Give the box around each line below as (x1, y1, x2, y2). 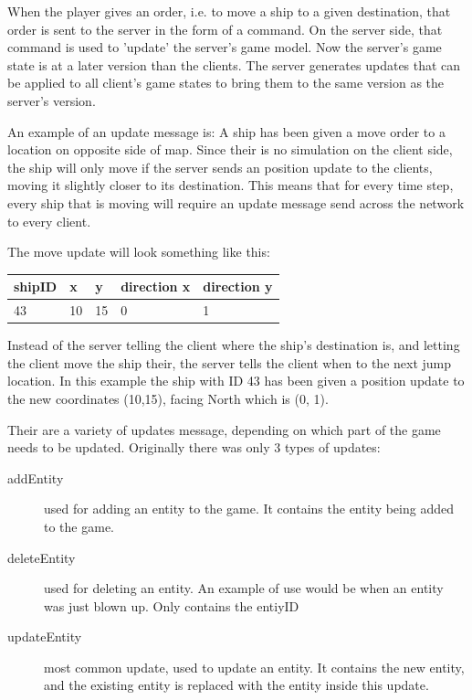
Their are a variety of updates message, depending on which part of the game (7, 419, 441, 439)
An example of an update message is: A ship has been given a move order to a (7, 122, 446, 141)
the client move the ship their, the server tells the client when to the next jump (7, 353, 452, 372)
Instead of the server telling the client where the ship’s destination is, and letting (7, 335, 460, 355)
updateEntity (7, 627, 82, 646)
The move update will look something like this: (7, 242, 270, 261)
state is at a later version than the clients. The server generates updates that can (7, 55, 461, 74)
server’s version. (7, 90, 96, 110)
